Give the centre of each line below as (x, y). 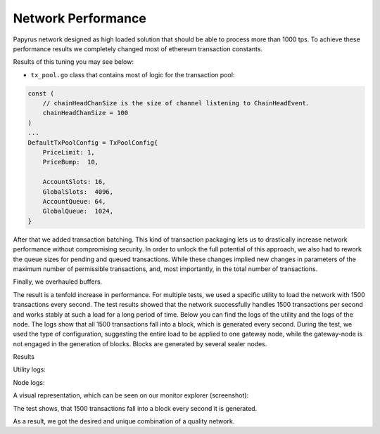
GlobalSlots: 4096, (78, 192)
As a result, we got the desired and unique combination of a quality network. (124, 421)
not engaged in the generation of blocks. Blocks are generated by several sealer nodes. (140, 343)
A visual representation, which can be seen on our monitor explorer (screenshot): (131, 395)
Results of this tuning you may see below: (73, 62)
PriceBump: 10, (70, 162)
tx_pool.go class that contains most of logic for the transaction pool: (133, 74)
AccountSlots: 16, (74, 182)
